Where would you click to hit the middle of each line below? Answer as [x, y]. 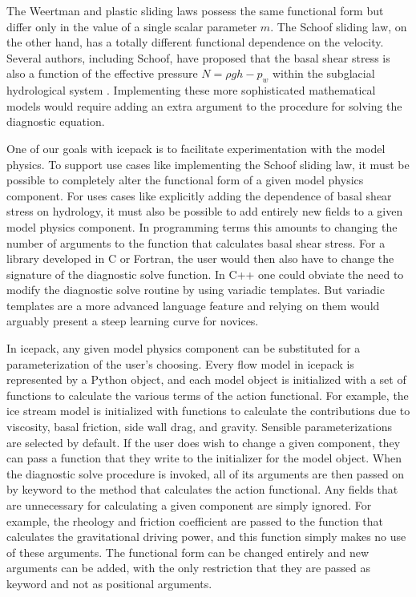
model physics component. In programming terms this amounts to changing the [202, 226]
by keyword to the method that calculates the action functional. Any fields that [202, 489]
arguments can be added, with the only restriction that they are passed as [188, 568]
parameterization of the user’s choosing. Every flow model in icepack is [180, 363]
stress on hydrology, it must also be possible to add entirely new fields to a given [205, 211]
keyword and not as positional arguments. [109, 583]
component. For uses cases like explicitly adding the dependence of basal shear [199, 195]
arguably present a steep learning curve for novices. [133, 321]
